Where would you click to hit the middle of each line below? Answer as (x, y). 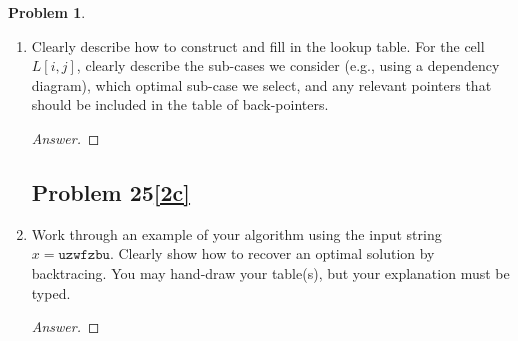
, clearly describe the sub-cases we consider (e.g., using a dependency (288, 65)
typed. (51, 292)
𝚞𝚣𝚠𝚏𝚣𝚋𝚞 (84, 255)
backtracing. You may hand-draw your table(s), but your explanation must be (270, 272)
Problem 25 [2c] (111, 191)
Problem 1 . (47, 12)
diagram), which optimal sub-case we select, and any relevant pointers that (261, 84)
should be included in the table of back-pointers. (180, 104)
